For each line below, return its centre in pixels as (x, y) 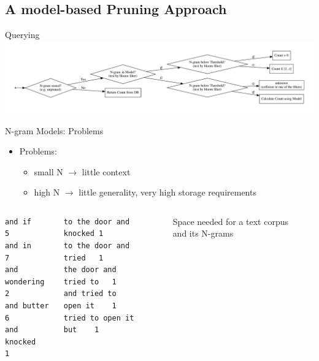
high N (47, 192)
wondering (25, 282)
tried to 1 (90, 282)
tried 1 (83, 258)
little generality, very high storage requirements (167, 192)
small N (48, 171)
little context (106, 171)
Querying (22, 35)
